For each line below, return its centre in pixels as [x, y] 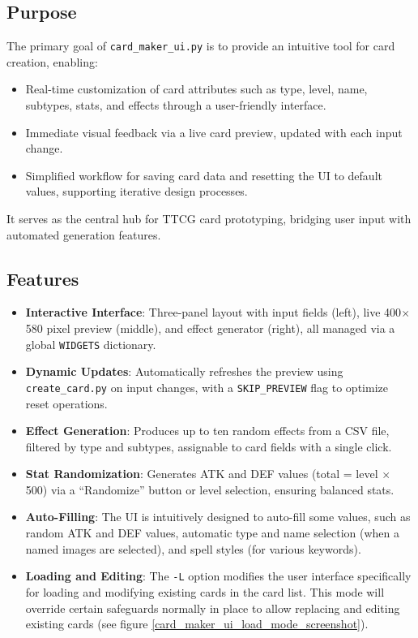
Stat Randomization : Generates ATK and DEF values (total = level [202, 474]
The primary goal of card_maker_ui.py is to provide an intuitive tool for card [201, 46]
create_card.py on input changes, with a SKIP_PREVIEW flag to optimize [207, 387]
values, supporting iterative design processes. [136, 191]
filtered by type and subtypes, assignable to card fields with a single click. [209, 446]
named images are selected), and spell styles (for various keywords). [193, 548]
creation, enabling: [52, 61]
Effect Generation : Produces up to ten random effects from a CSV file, [207, 431]
